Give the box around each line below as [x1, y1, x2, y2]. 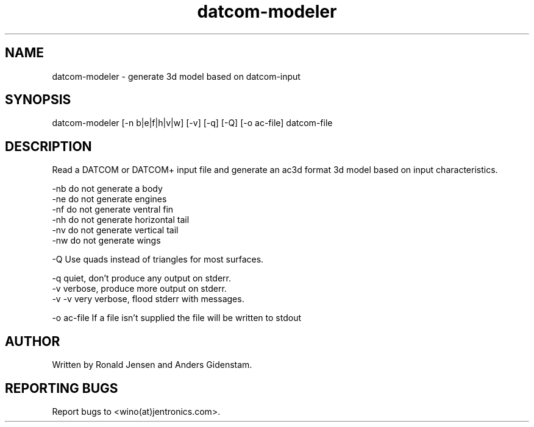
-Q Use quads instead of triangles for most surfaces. [52, 254, 264, 265]
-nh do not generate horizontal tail [52, 214, 190, 225]
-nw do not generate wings [52, 235, 161, 246]
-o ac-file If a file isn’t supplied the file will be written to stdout [52, 312, 302, 323]
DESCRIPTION [5, 138, 92, 154]
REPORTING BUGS [5, 380, 118, 396]
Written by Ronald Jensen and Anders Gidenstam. [52, 359, 252, 370]
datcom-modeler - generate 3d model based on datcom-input [52, 71, 301, 82]
